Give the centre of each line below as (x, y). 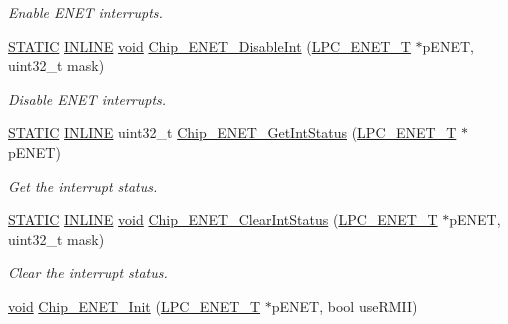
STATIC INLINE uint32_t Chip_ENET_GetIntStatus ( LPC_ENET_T (232, 132)
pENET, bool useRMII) (344, 305)
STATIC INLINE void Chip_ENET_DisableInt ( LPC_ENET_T (209, 45)
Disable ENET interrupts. (87, 98)
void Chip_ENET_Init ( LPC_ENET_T (134, 305)
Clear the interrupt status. (88, 272)
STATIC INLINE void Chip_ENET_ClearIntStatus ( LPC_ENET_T (223, 219)
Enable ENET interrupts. (85, 12)
